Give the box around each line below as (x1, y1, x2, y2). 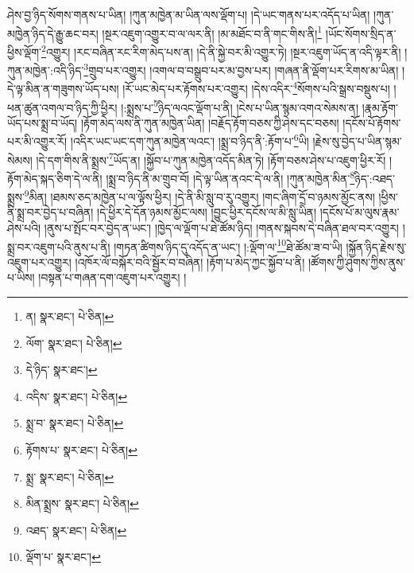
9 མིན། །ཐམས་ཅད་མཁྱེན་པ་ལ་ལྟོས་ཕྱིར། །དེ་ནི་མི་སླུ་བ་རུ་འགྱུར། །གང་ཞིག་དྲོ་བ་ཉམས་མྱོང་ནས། (24, 186, 375, 205)
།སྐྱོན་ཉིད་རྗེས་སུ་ (346, 238, 407, 255)
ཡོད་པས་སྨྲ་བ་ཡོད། (7, 114, 78, 131)
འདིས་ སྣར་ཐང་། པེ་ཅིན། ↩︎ (25, 388, 128, 404)
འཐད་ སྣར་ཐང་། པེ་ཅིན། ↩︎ (25, 521, 127, 538)
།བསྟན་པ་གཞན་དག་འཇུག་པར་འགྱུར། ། (38, 269, 187, 286)
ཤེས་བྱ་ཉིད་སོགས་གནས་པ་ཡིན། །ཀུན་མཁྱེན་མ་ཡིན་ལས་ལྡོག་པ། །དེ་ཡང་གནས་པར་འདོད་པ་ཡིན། (7, 6, 370, 22)
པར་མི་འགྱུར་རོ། (7, 133, 68, 150)
